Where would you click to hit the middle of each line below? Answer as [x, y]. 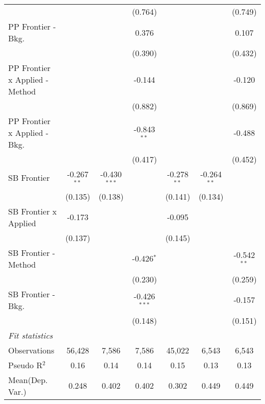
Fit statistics [31, 335]
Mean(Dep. [28, 379]
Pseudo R [25, 365]
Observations [31, 350]
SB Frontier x [33, 211]
